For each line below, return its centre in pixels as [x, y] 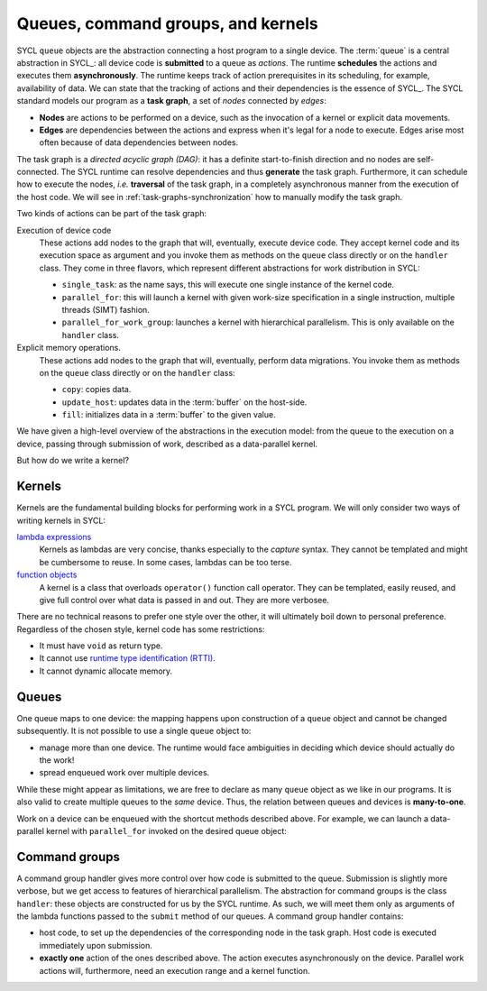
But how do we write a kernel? [73, 461]
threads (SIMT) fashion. [106, 309]
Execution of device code [64, 230]
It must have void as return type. [101, 646]
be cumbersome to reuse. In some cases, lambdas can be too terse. [165, 562]
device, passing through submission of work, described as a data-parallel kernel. [167, 444]
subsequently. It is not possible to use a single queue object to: [134, 731]
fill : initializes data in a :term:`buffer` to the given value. [169, 415]
